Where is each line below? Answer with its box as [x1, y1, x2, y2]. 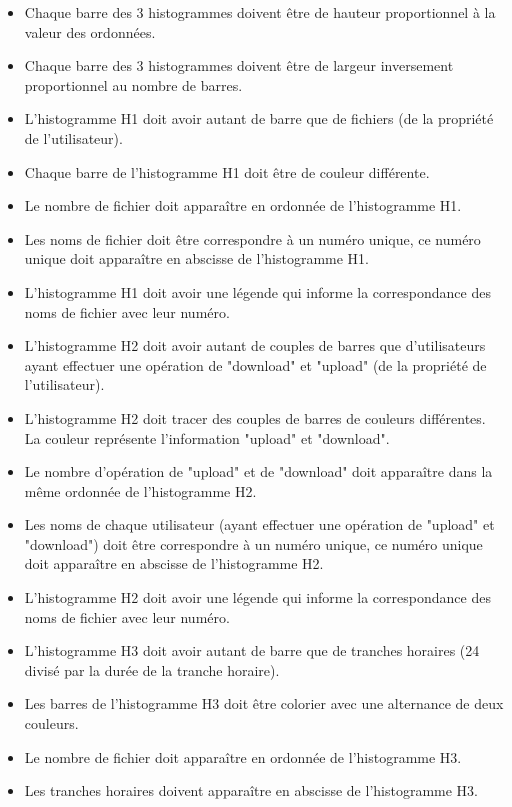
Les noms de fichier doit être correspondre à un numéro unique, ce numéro [24, 228, 481, 249]
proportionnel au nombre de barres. [24, 74, 243, 95]
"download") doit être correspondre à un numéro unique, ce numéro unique [24, 533, 483, 554]
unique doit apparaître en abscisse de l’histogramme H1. [24, 248, 369, 269]
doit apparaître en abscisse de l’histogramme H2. [24, 553, 324, 574]
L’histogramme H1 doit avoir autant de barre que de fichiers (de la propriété [24, 108, 494, 129]
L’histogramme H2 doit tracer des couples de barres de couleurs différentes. [24, 407, 486, 428]
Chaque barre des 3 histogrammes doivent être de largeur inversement [24, 55, 454, 76]
